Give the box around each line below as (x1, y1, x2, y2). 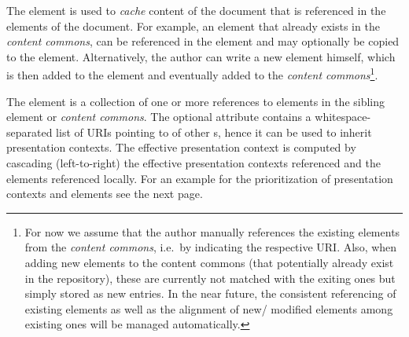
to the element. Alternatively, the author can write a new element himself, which (6, 48, 396, 64)
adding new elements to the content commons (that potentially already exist (24, 254, 394, 270)
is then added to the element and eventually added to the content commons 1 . (6, 64, 378, 83)
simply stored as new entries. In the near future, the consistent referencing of (24, 285, 396, 302)
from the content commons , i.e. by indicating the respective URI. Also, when (24, 239, 397, 255)
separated (6, 123, 53, 140)
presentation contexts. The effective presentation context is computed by (6, 139, 356, 156)
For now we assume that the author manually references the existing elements (24, 223, 400, 240)
